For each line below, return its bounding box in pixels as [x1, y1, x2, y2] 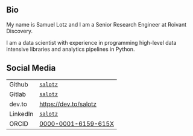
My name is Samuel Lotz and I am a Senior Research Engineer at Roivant [6, 21, 187, 28]
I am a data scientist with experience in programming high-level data [6, 39, 177, 46]
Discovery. [6, 27, 33, 34]
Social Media [6, 63, 56, 73]
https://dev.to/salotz [39, 100, 97, 108]
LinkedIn [9, 109, 34, 118]
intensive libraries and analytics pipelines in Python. [6, 45, 135, 53]
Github [9, 80, 28, 88]
